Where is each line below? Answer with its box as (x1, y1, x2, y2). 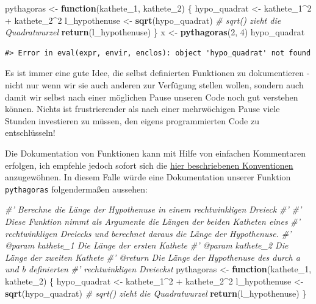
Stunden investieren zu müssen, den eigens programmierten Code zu (5, 114, 259, 127)
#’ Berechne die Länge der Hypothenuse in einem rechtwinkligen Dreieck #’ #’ (5, 203, 302, 216)
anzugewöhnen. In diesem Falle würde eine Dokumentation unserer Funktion (5, 171, 291, 183)
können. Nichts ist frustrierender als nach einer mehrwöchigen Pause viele (5, 102, 280, 115)
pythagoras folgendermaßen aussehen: (5, 182, 148, 195)
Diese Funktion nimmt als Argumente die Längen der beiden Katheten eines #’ (5, 214, 301, 227)
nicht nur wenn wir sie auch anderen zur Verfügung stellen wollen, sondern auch (5, 78, 304, 91)
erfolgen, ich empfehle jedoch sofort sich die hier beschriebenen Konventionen (5, 158, 293, 171)
